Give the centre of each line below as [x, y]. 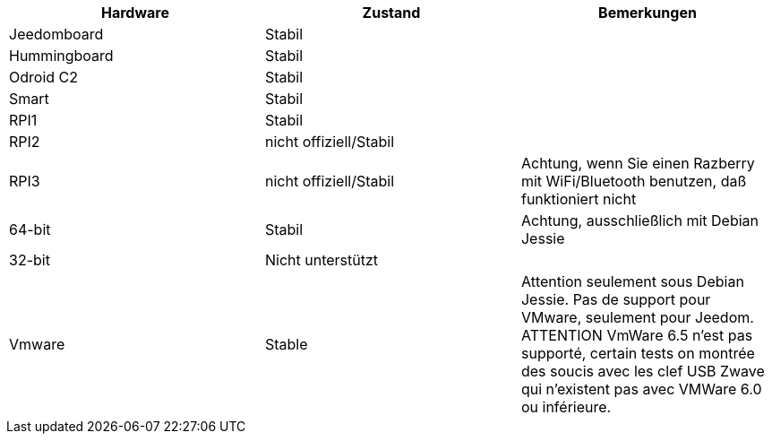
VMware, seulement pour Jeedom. [637, 317]
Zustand [391, 13]
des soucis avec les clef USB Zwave [643, 371]
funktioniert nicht [579, 199]
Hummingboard [61, 56]
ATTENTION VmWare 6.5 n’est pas [637, 335]
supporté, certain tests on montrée [638, 353]
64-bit [30, 229]
